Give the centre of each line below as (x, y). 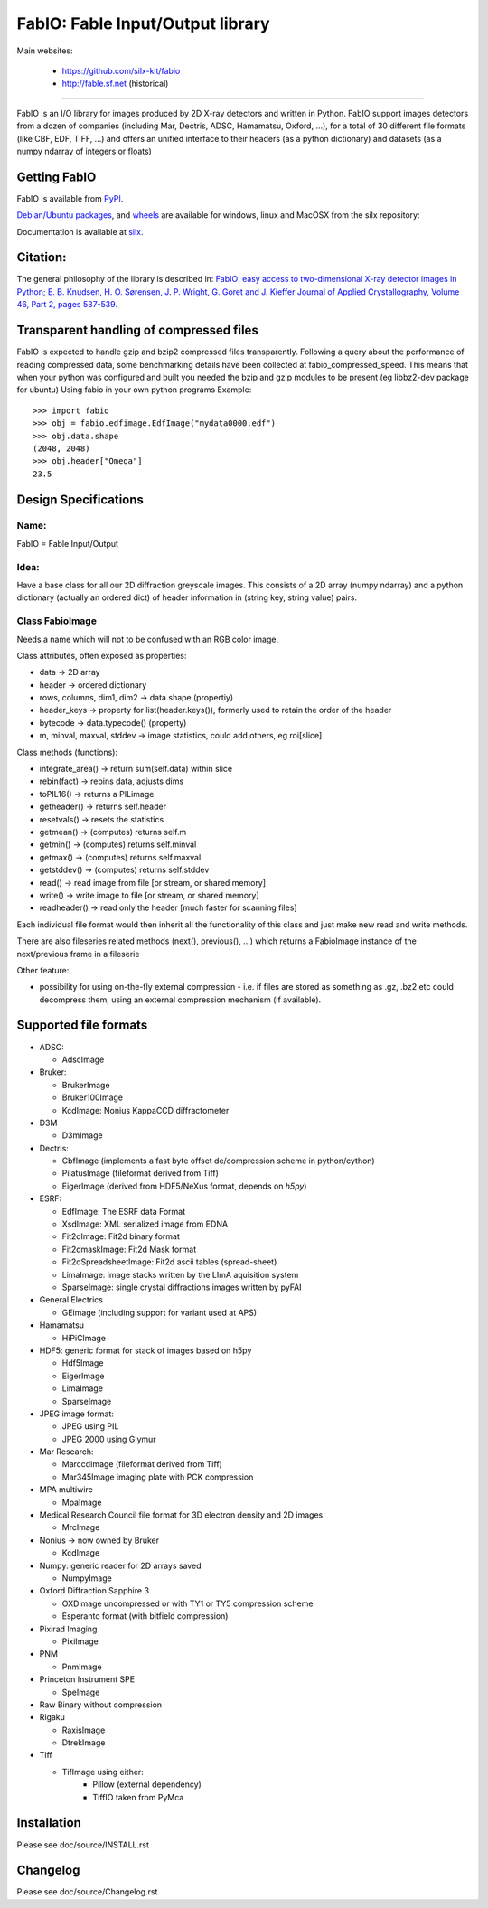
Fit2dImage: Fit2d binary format (121, 1236)
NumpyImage (87, 1578)
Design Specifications (80, 499)
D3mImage (82, 1135)
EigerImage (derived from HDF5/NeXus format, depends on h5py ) (184, 1186)
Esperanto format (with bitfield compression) (145, 1616)
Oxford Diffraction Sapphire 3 (94, 1591)
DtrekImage (84, 1743)
